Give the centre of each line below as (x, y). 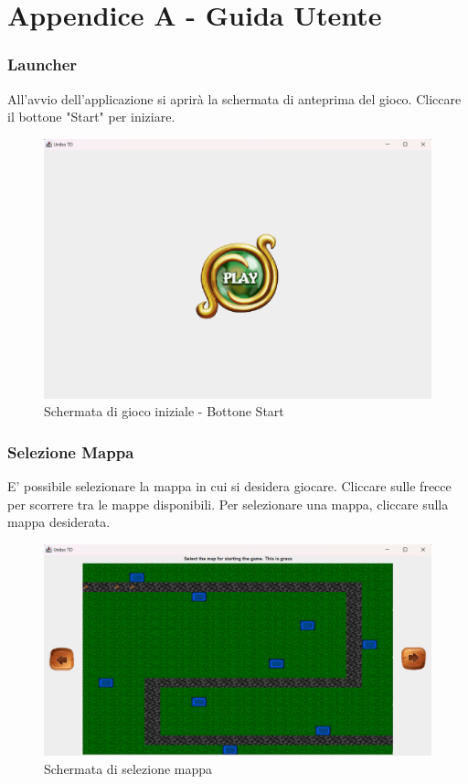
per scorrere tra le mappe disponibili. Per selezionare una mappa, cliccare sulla (228, 504)
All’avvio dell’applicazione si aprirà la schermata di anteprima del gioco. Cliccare (234, 98)
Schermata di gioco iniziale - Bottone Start (164, 411)
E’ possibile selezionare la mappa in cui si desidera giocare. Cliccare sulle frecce (229, 486)
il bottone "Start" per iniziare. (91, 117)
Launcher (43, 64)
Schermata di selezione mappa (128, 768)
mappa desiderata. (59, 522)
